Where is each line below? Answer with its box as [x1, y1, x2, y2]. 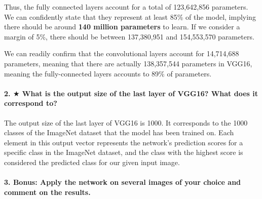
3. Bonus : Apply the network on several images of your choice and [4, 177, 241, 187]
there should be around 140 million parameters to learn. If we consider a [4, 21, 240, 32]
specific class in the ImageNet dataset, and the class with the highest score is [4, 147, 243, 157]
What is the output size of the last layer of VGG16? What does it [22, 88, 258, 98]
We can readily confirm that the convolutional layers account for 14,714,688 [4, 48, 239, 59]
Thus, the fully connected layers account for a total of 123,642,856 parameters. [4, 2, 248, 12]
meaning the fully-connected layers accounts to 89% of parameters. [4, 68, 212, 78]
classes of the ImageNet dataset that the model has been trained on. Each [4, 127, 234, 138]
